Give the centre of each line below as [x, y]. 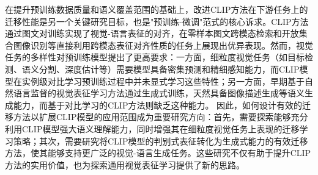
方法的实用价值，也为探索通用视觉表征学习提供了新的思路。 [125, 164]
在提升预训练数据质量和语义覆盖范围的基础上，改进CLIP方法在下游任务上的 [157, 9]
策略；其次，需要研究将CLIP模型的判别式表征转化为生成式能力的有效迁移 [161, 141]
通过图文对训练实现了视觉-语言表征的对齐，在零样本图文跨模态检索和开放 [152, 33]
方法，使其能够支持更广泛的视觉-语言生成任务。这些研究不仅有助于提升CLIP [158, 153]
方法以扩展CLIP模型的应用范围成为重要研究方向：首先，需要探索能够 [152, 117]
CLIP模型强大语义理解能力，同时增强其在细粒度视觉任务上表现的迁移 [161, 128]
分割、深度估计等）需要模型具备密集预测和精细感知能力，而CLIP [169, 69]
